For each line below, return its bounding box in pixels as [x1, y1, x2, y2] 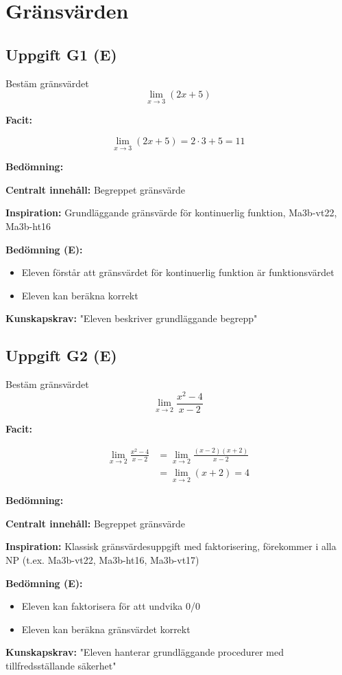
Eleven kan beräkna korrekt [21, 288, 138, 302]
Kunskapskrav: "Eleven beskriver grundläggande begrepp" [5, 311, 258, 325]
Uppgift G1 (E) [5, 43, 117, 65]
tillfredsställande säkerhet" [5, 659, 117, 673]
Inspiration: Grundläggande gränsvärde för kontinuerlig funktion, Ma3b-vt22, [5, 205, 337, 220]
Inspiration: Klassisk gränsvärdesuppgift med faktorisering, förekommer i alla [5, 539, 337, 553]
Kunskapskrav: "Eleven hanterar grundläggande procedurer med [5, 645, 284, 659]
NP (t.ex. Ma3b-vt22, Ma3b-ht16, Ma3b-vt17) [5, 553, 199, 567]
